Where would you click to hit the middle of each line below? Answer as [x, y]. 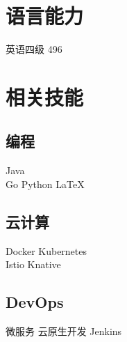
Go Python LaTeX [45, 184]
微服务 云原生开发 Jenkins [64, 331]
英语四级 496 [34, 49]
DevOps [35, 302]
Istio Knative [33, 264]
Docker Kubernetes [46, 250]
